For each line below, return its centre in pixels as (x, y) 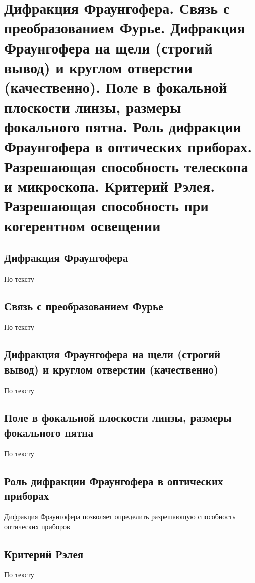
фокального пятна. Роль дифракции (123, 126)
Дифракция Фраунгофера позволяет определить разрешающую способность (120, 516)
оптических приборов (37, 526)
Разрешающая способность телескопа (126, 166)
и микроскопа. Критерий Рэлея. (110, 185)
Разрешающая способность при (106, 206)
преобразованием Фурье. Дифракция (125, 28)
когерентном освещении (82, 225)
